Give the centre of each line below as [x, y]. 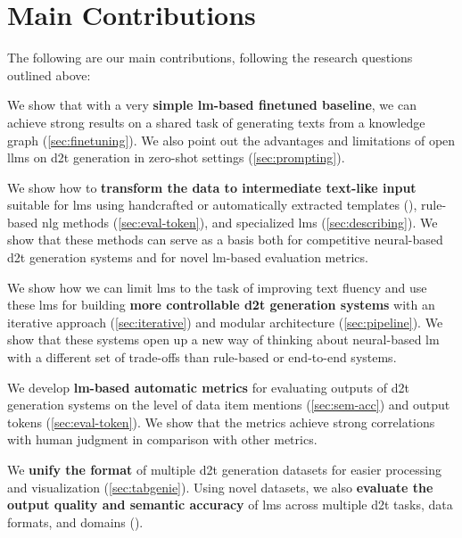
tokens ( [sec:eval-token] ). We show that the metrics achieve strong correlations [221, 422]
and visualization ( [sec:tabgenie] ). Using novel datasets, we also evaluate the [220, 487]
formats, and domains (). [75, 521]
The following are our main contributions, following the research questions [210, 58]
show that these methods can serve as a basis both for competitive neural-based [225, 240]
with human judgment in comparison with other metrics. [162, 439]
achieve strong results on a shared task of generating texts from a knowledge [216, 122]
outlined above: [49, 74]
